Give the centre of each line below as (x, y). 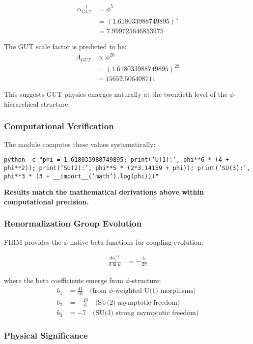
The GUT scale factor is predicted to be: (65, 46)
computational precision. (46, 201)
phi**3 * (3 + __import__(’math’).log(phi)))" (81, 176)
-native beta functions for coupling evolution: (135, 242)
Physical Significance (46, 335)
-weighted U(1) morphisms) (154, 291)
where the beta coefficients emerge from (64, 280)
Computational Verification (59, 126)
